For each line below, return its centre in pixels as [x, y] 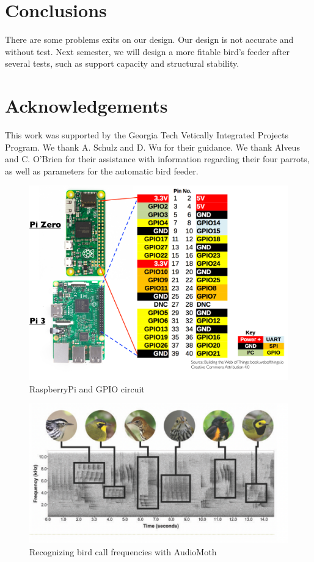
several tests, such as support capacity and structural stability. [122, 63]
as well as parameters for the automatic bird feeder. [102, 170]
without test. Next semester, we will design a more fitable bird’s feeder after [148, 51]
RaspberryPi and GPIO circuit [87, 388]
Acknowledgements [86, 106]
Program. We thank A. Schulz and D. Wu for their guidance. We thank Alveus [152, 147]
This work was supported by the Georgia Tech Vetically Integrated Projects [147, 135]
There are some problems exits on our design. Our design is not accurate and [149, 39]
